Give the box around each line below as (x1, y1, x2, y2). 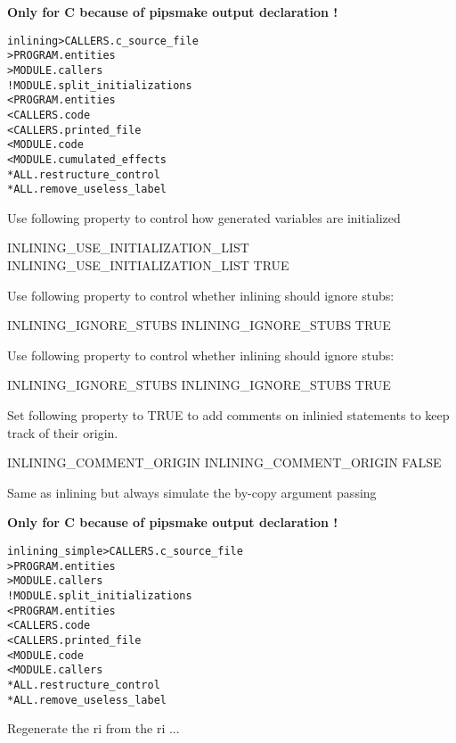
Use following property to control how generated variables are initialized (7, 208, 401, 227)
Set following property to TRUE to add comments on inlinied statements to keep (7, 405, 450, 424)
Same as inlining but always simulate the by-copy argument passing (7, 483, 377, 501)
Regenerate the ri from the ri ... (7, 719, 180, 738)
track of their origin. (7, 423, 118, 442)
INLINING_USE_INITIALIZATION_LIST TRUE (7, 256, 289, 274)
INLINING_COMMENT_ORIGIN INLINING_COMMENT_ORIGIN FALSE (7, 453, 442, 472)
